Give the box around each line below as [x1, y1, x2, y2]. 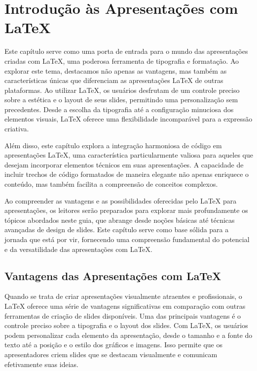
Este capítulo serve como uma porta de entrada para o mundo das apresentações [4, 46, 248, 56]
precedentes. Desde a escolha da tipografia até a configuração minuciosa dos [4, 104, 234, 114]
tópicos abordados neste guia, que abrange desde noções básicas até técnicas [4, 214, 235, 225]
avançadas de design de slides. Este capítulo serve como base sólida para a [4, 224, 229, 235]
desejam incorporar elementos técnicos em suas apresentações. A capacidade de [4, 159, 244, 169]
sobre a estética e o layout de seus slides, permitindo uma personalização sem [4, 94, 238, 105]
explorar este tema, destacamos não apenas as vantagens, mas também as [4, 65, 227, 76]
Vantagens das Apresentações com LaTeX [4, 268, 221, 283]
